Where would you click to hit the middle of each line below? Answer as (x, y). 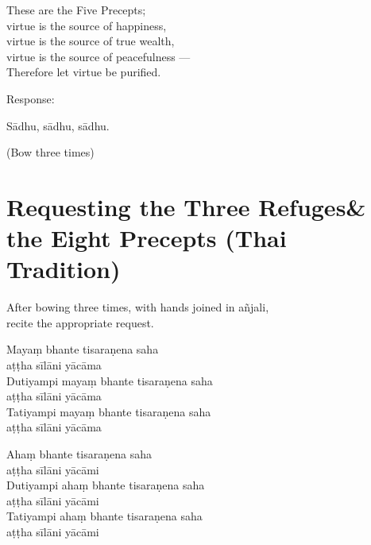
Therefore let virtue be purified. (84, 72)
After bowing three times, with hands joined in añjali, (138, 307)
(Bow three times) (50, 152)
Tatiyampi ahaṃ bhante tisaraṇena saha (104, 516)
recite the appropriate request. (80, 322)
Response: (31, 98)
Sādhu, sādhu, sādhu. (58, 125)
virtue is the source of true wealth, (91, 41)
